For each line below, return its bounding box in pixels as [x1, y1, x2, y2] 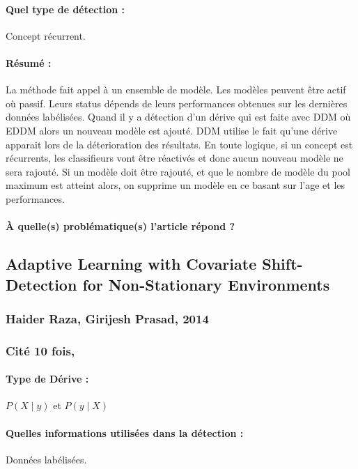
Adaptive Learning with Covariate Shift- [6, 253, 303, 275]
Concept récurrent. [6, 28, 86, 43]
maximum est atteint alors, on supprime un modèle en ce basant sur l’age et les [6, 178, 345, 192]
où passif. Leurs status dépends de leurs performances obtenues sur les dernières [6, 95, 348, 110]
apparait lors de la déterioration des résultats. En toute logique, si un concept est [6, 137, 353, 151]
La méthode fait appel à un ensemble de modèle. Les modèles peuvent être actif [6, 82, 346, 97]
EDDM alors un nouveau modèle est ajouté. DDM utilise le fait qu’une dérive [6, 123, 338, 137]
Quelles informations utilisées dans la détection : [6, 425, 244, 440]
